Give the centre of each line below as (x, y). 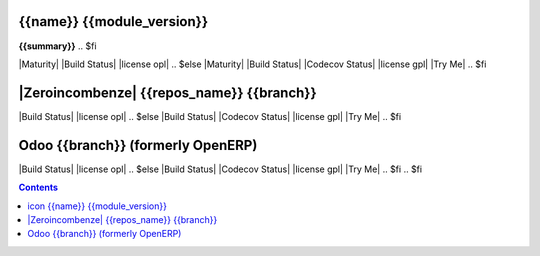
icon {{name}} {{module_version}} (97, 206)
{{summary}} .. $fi (57, 46)
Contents (38, 187)
